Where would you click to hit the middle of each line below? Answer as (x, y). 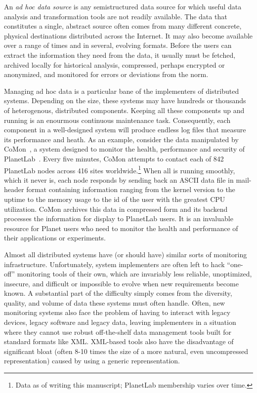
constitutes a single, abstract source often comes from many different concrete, (123, 26)
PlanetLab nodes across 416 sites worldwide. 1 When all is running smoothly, (120, 169)
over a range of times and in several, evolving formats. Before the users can (118, 45)
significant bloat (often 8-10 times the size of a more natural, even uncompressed (126, 351)
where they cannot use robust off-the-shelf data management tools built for (118, 332)
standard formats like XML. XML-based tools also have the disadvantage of (119, 341)
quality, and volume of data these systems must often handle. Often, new (115, 302)
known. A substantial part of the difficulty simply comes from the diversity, (118, 293)
